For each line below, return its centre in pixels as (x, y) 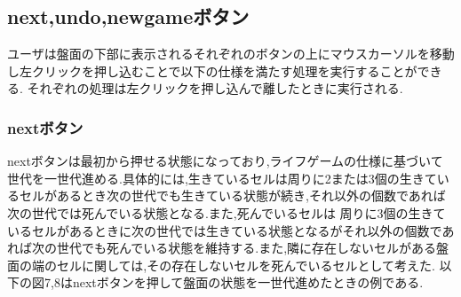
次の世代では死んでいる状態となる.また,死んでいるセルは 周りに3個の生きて (227, 212)
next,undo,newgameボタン (128, 16)
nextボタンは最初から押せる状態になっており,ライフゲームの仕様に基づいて (225, 161)
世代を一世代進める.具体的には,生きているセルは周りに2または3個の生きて (222, 178)
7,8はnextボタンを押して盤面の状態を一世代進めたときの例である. (234, 282)
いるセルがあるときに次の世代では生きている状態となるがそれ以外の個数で (225, 230)
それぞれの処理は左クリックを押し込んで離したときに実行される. (215, 88)
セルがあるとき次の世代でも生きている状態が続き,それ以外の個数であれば (232, 195)
